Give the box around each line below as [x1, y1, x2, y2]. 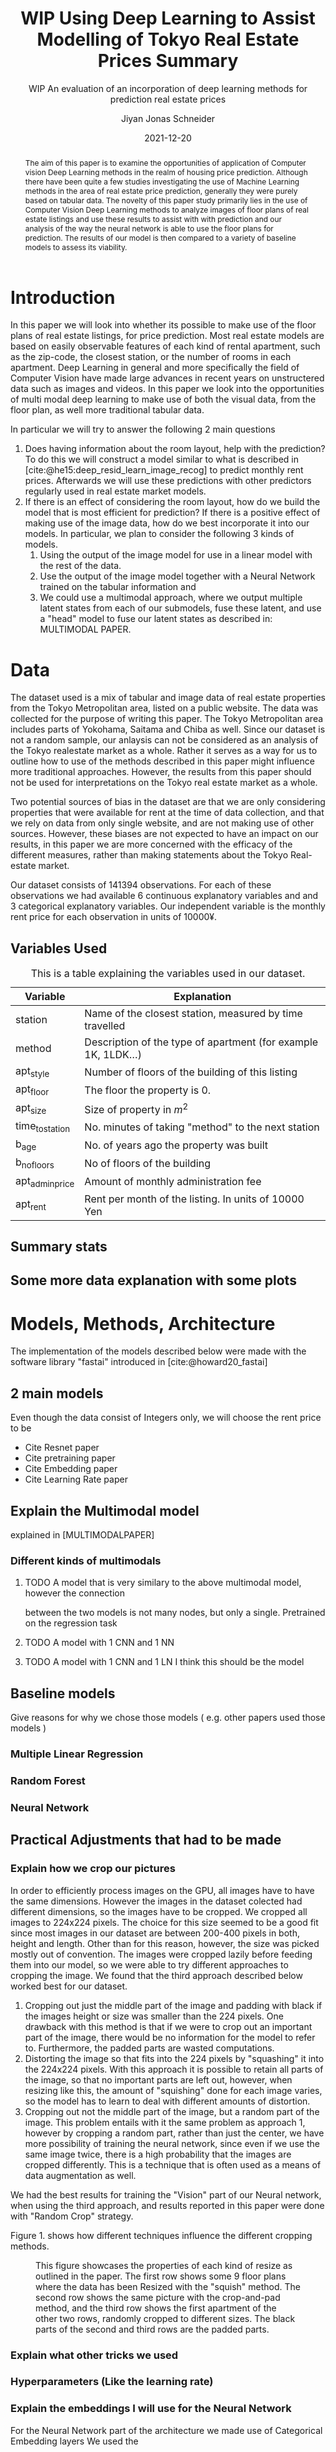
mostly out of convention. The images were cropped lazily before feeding [10, 1948, 313, 1960]
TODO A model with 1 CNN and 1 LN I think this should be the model [24, 1656, 305, 1668]
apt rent [15, 1197, 47, 1213]
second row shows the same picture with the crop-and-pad [35, 2291, 281, 2303]
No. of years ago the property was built [84, 1138, 269, 1152]
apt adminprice [15, 1173, 75, 1189]
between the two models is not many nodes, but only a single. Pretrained [24, 1607, 326, 1619]
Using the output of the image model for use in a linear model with [39, 549, 313, 561]
